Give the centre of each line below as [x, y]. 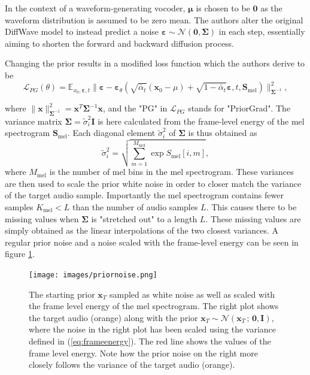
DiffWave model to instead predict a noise [82, 31]
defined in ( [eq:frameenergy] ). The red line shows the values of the [150, 341]
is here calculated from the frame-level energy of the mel [201, 121]
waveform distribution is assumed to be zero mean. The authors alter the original [154, 19]
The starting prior [62, 294]
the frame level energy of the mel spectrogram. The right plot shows [154, 306]
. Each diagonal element [111, 133]
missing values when [42, 218]
